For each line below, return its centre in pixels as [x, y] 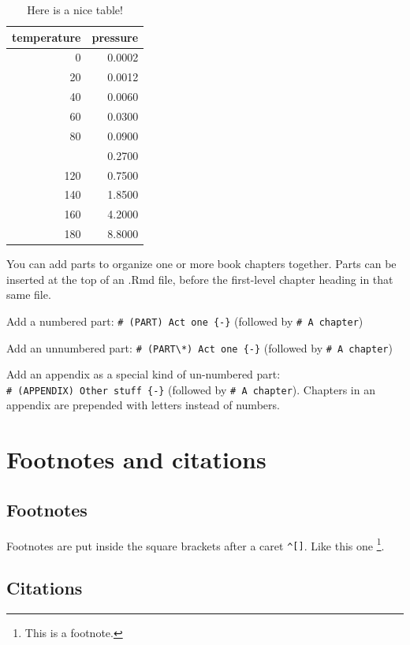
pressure [115, 37]
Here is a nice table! [75, 9]
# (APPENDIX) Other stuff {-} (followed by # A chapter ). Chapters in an [191, 389]
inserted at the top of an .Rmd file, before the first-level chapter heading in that [200, 279]
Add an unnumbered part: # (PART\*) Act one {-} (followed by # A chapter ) [199, 347]
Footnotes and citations [136, 459]
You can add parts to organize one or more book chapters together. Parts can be [201, 264]
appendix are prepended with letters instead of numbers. [143, 405]
